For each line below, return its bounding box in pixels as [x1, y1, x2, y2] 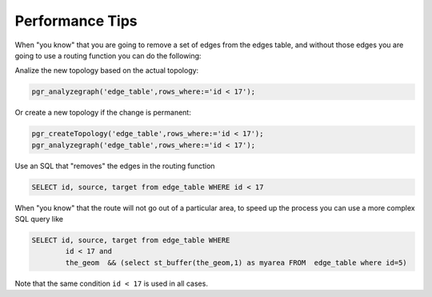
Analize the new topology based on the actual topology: [14, 66, 199, 75]
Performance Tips [14, 12, 138, 30]
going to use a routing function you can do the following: [14, 50, 202, 60]
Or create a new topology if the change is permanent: [14, 108, 191, 118]
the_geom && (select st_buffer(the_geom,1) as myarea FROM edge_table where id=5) [65, 258, 407, 267]
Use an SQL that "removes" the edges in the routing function [14, 161, 215, 171]
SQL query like [14, 215, 64, 224]
